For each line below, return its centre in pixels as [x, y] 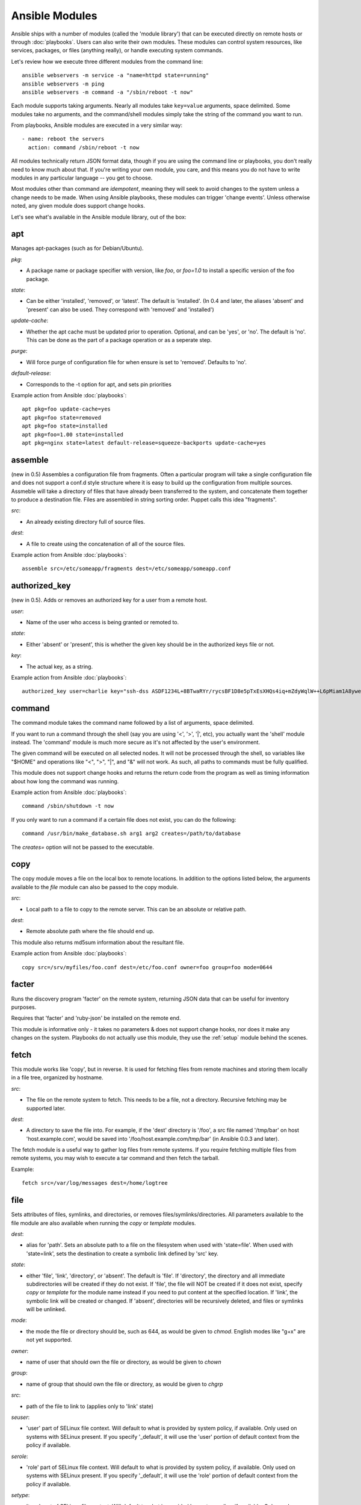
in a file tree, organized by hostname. [57, 1078]
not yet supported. [49, 1340]
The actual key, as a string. [60, 666]
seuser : [20, 1417]
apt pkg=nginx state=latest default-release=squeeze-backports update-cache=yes [144, 443]
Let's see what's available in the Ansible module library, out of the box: [99, 217]
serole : [20, 1456]
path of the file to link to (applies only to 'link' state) [90, 1406]
